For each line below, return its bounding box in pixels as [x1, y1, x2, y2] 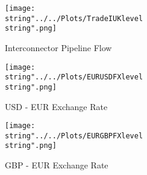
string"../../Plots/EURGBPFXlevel [5, 131, 143, 140]
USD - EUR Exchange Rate [5, 100, 108, 112]
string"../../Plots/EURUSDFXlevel [5, 73, 143, 82]
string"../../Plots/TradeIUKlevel [5, 14, 143, 23]
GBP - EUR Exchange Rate [5, 159, 108, 171]
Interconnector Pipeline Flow [5, 41, 112, 54]
